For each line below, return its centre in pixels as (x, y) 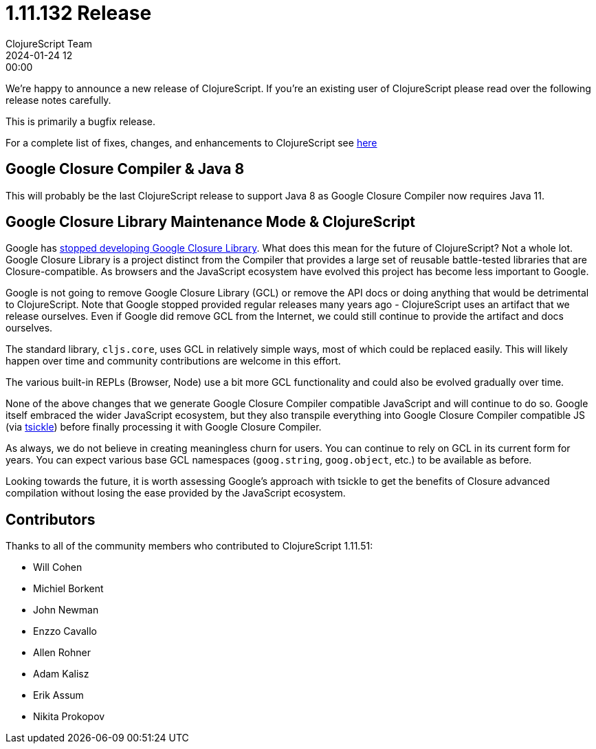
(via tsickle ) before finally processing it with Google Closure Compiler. (164, 427)
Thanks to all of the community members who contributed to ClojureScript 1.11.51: (189, 546)
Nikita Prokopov (69, 717)
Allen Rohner (62, 653)
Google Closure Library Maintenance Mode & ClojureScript (210, 222)
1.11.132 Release (79, 13)
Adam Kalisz (61, 674)
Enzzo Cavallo (65, 631)
